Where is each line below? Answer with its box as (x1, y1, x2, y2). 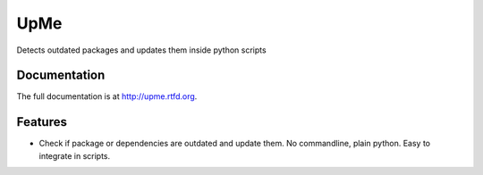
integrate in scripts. (38, 150, 111, 161)
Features (16, 114, 67, 129)
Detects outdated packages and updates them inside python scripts (16, 45, 267, 55)
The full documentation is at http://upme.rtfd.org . (16, 91, 198, 102)
